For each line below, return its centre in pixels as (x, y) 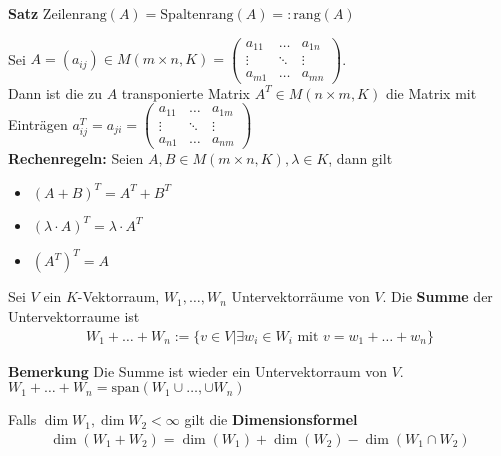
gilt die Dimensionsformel (271, 419)
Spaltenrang (197, 15)
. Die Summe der (437, 296)
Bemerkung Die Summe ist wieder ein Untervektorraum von (197, 370)
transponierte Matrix (186, 92)
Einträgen (38, 123)
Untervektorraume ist (74, 316)
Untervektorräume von (300, 296)
